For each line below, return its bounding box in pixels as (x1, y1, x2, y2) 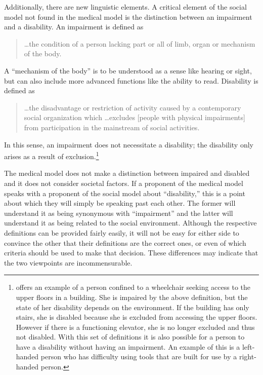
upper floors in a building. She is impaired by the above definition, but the (16, 291, 248, 302)
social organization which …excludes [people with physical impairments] (24, 112, 245, 123)
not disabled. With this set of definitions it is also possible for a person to (16, 331, 245, 342)
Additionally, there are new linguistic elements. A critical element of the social (4, 2, 247, 12)
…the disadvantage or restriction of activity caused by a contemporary (24, 102, 241, 113)
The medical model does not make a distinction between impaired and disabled (4, 168, 250, 178)
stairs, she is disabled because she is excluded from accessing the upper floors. (16, 312, 257, 322)
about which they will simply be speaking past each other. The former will (4, 198, 236, 208)
